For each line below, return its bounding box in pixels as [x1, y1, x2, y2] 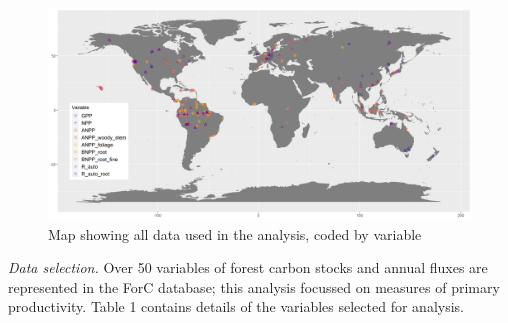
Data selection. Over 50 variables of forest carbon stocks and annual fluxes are [8, 257, 488, 278]
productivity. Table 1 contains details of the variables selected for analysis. [8, 296, 464, 317]
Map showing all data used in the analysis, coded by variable [48, 223, 422, 244]
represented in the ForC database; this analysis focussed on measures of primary [8, 276, 500, 297]
